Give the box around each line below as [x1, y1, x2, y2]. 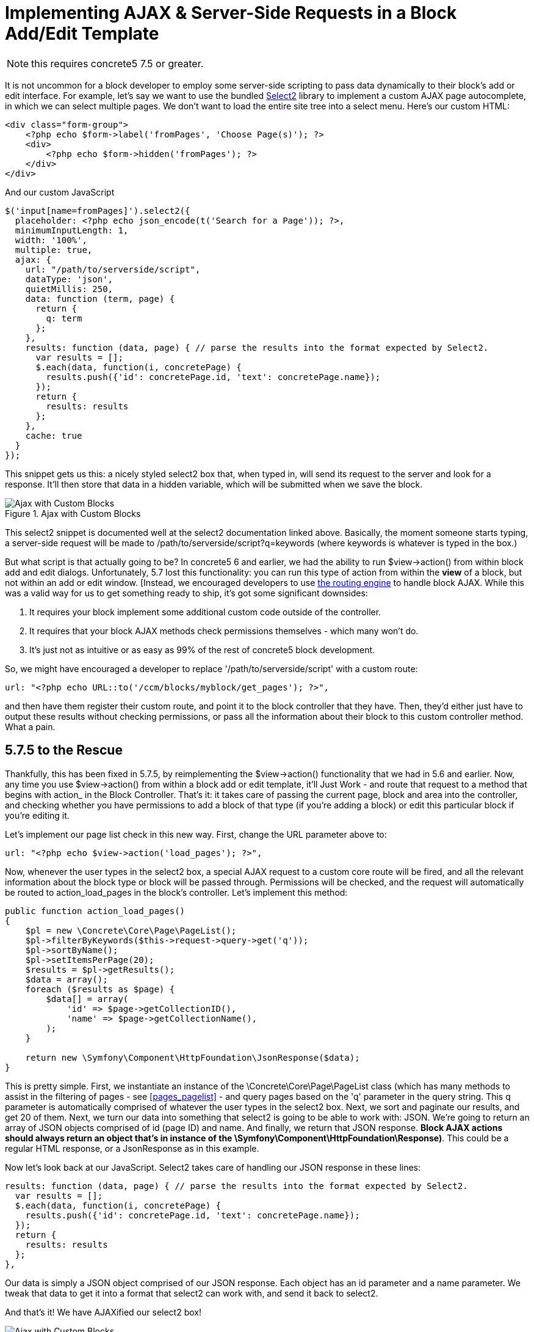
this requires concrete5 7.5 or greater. [31, 57, 204, 70]
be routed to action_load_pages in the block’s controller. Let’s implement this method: [5, 887, 348, 898]
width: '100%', [15, 235, 87, 245]
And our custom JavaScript [5, 186, 115, 197]
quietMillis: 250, [25, 284, 114, 294]
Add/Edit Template [5, 23, 159, 44]
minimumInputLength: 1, [15, 225, 129, 235]
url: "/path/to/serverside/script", [25, 264, 201, 274]
